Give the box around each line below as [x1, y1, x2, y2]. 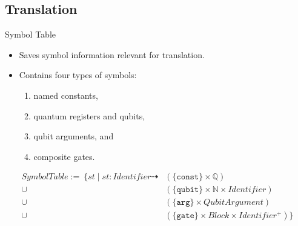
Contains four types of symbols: [19, 68, 137, 81]
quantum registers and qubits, [33, 109, 145, 122]
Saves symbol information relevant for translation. [19, 48, 205, 61]
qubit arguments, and [33, 130, 114, 142]
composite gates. [33, 150, 95, 162]
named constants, [33, 88, 98, 101]
